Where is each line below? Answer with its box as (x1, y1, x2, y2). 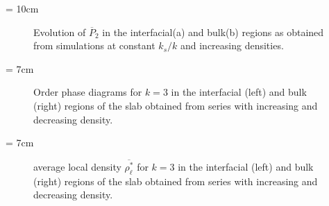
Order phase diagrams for (33, 85, 142, 99)
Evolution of (33, 24, 86, 39)
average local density (33, 160, 121, 174)
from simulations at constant (33, 38, 155, 53)
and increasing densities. (180, 38, 284, 53)
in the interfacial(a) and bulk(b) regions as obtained (102, 24, 324, 39)
